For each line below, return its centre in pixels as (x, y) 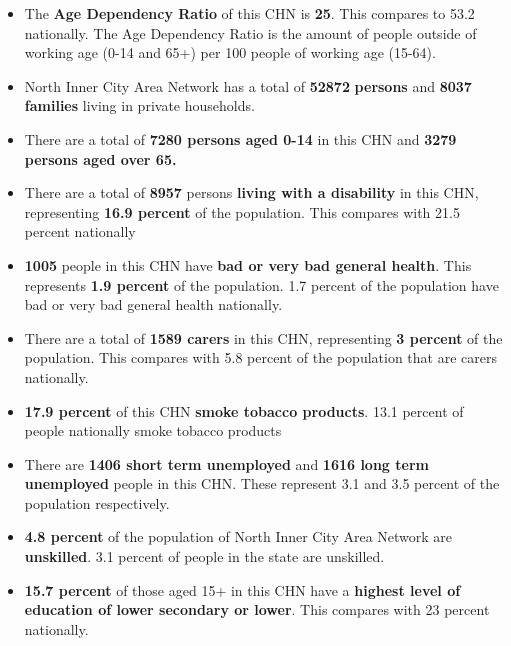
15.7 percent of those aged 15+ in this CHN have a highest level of (242, 589)
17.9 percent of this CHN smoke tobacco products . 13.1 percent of (244, 410)
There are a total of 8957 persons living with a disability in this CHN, (251, 192)
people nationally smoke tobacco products (153, 430)
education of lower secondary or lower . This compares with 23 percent (257, 609)
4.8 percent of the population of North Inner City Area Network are (238, 536)
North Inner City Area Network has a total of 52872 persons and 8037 (248, 85)
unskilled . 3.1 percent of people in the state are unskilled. (204, 556)
